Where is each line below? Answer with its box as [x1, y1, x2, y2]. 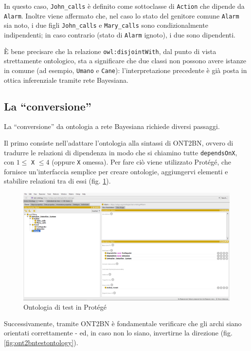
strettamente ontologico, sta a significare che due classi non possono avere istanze [4, 55, 247, 66]
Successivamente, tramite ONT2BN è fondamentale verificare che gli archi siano [4, 318, 242, 328]
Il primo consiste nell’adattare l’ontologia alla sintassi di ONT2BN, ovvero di [4, 137, 233, 148]
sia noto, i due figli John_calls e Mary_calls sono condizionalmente [4, 20, 208, 30]
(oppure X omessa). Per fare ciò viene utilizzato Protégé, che [52, 157, 231, 167]
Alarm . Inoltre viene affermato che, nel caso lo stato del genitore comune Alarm [4, 10, 239, 20]
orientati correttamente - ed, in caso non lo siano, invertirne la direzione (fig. [4, 328, 233, 338]
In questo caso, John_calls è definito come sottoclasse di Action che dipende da [4, 1, 245, 11]
